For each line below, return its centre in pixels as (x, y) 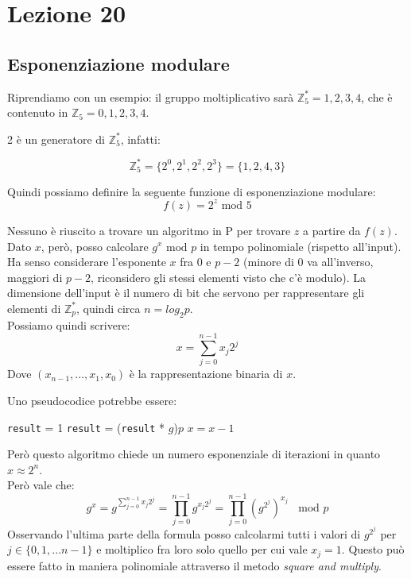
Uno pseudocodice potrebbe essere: (92, 401)
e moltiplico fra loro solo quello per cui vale (202, 549)
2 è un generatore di (56, 139)
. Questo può (373, 549)
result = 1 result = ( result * (86, 427)
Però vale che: (41, 485)
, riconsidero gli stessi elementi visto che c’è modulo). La (229, 277)
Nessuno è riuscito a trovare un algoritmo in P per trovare (149, 230)
